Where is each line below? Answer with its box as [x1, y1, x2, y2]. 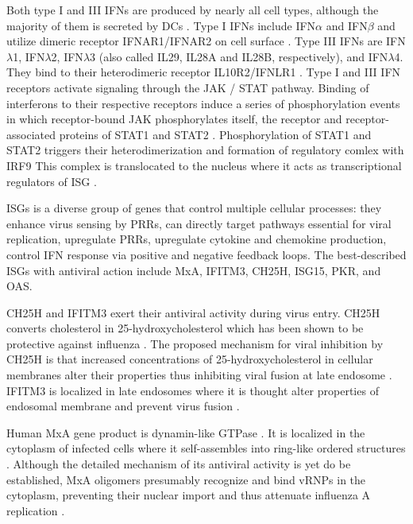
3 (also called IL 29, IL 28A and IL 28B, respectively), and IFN [90, 48, 388, 64]
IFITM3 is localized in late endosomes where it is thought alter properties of [6, 382, 379, 398]
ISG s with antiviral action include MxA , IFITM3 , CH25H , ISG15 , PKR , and [6, 262, 381, 278]
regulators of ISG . [6, 173, 97, 189]
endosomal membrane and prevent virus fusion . [6, 398, 240, 414]
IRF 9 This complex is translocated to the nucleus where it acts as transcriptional [6, 157, 402, 173]
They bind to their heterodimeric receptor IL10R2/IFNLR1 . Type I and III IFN [6, 64, 401, 80]
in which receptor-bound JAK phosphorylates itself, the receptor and [6, 111, 342, 127]
